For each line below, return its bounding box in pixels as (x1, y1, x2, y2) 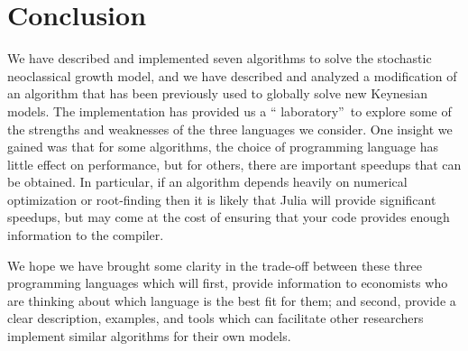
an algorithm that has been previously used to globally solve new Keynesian (7, 84, 427, 103)
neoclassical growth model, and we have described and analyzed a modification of (7, 66, 457, 85)
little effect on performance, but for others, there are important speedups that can (7, 154, 462, 173)
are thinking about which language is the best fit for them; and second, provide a (7, 291, 456, 309)
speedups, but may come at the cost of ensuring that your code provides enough (7, 208, 450, 226)
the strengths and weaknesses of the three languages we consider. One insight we (7, 119, 453, 138)
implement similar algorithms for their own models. (7, 327, 291, 346)
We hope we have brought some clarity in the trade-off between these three (7, 255, 422, 274)
